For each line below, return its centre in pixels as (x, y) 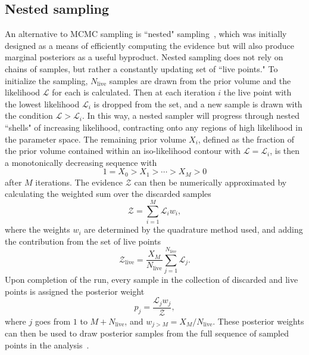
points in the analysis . (47, 345)
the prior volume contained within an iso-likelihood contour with (123, 151)
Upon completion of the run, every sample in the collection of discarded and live (152, 280)
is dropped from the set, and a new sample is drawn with (198, 104)
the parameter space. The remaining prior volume (96, 139)
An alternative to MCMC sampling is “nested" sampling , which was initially (146, 34)
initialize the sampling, (46, 80)
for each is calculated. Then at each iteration (134, 92)
